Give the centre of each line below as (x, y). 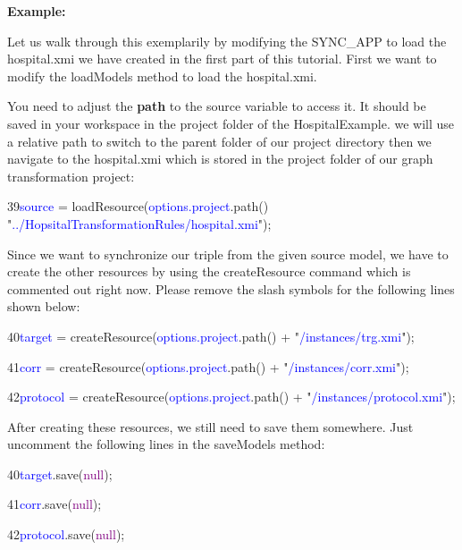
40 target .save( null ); (60, 474)
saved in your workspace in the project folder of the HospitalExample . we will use (231, 123)
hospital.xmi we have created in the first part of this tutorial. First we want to (222, 59)
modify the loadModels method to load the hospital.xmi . (162, 76)
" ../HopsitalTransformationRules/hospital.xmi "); (139, 223)
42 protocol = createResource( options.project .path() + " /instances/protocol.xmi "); (231, 397)
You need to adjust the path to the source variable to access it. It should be (217, 106)
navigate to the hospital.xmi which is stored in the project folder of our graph (220, 159)
